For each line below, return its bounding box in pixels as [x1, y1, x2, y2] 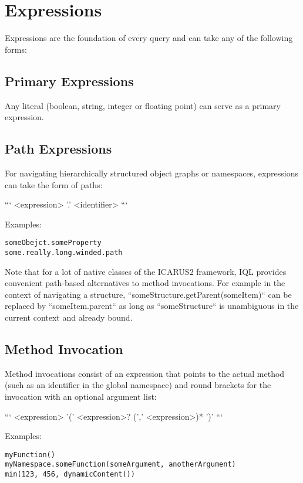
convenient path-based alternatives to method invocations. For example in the [5, 277, 285, 289]
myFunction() [5, 450, 55, 459]
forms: [5, 43, 27, 55]
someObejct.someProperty [5, 239, 102, 247]
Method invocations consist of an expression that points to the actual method [5, 367, 285, 379]
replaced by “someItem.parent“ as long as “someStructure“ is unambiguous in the [5, 300, 299, 312]
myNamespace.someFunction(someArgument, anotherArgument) [5, 460, 236, 469]
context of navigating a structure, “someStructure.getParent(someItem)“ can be [5, 288, 292, 300]
